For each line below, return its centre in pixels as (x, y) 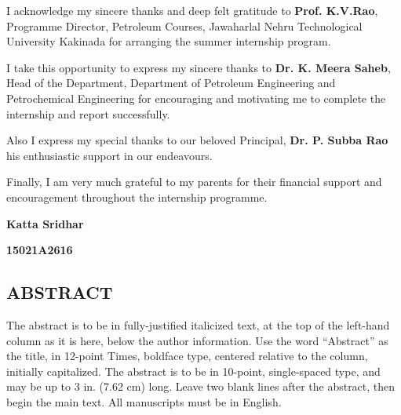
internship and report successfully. (88, 113)
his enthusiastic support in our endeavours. (109, 155)
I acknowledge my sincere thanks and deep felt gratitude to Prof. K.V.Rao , (192, 10)
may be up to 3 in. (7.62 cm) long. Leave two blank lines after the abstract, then (201, 386)
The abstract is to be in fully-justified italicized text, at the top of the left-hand (198, 324)
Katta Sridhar (45, 223)
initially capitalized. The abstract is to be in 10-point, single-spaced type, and (193, 371)
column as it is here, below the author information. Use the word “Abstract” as (197, 340)
